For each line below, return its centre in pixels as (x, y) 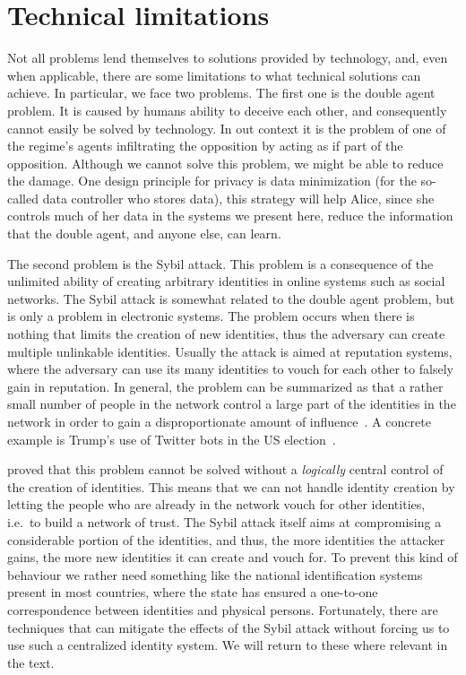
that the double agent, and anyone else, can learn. (144, 234)
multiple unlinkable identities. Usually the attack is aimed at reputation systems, (230, 351)
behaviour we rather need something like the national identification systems (215, 574)
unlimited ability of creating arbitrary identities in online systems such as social (226, 281)
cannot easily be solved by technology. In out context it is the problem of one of (227, 128)
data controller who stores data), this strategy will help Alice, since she (238, 198)
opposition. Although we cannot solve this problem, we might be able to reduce (225, 163)
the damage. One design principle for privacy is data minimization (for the (212, 181)
